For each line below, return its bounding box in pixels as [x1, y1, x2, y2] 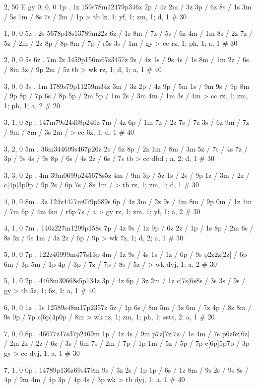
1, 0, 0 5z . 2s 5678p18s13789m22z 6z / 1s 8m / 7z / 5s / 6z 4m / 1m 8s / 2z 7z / [4, 28, 253, 38]
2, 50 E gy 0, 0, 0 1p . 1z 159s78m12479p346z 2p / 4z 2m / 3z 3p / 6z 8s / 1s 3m [4, 1, 252, 11]
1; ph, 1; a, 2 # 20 [4, 100, 60, 110]
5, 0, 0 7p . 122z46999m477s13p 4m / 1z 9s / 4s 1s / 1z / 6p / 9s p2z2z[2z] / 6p [4, 249, 247, 259]
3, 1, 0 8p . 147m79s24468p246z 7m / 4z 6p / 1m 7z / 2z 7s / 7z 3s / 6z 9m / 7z [4, 117, 249, 127]
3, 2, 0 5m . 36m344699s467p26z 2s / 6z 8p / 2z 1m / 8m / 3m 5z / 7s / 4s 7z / [4, 143, 248, 154]
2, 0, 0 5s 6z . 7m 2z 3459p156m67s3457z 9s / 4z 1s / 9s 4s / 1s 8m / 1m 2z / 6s [4, 54, 249, 65]
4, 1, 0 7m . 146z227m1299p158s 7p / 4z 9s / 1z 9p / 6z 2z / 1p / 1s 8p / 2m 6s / [4, 223, 254, 233]
